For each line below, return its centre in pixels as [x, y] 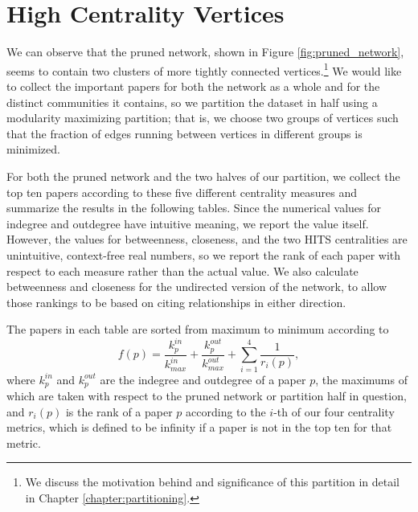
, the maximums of [361, 379]
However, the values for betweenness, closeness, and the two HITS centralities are [207, 239]
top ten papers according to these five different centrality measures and [182, 192]
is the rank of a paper [119, 411]
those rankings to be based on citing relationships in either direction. [176, 302]
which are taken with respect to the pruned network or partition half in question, [207, 396]
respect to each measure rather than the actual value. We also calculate [182, 270]
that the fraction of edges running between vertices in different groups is [184, 133]
